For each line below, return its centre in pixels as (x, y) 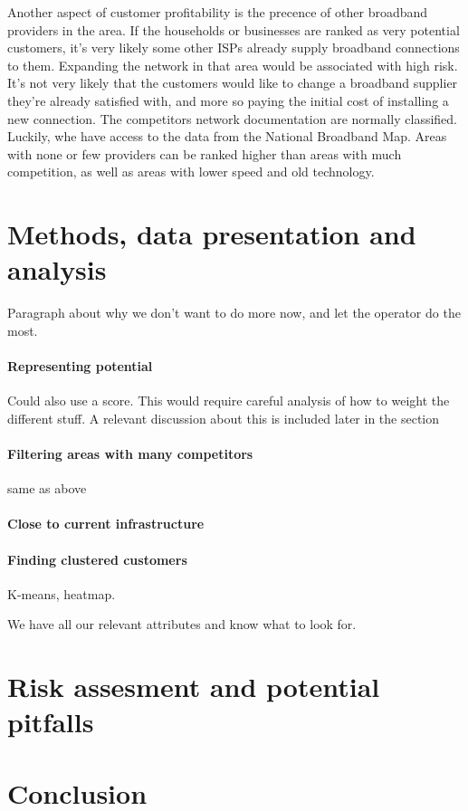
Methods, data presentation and (212, 234)
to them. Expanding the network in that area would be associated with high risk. (233, 65)
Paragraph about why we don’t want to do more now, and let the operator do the (234, 313)
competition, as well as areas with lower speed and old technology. (191, 172)
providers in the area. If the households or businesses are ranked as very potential (234, 29)
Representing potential (80, 366)
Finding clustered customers (97, 559)
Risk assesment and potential (194, 687)
